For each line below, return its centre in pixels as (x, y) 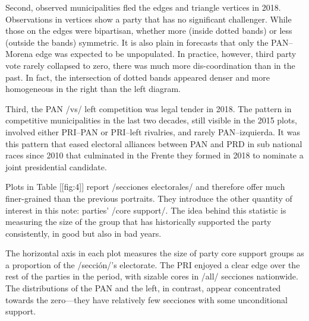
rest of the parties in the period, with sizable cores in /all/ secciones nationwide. (152, 276)
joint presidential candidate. (56, 166)
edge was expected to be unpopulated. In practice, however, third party (166, 54)
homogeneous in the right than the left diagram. (93, 89)
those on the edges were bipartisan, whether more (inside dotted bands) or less (149, 31)
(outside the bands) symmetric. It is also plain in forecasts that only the (137, 42)
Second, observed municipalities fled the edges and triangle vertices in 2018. (143, 7)
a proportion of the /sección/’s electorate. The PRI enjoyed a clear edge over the (153, 264)
